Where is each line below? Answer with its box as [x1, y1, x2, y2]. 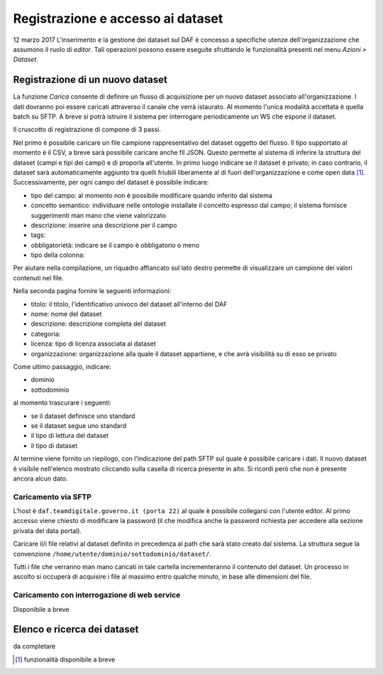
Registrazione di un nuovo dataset [13, 74, 168, 86]
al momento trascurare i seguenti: [13, 398, 112, 407]
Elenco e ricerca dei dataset [13, 623, 139, 635]
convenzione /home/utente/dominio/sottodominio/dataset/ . [13, 549, 212, 558]
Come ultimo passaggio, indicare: [13, 363, 111, 371]
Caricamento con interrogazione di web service [13, 590, 181, 600]
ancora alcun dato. [13, 474, 68, 483]
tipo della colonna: [30, 251, 85, 259]
